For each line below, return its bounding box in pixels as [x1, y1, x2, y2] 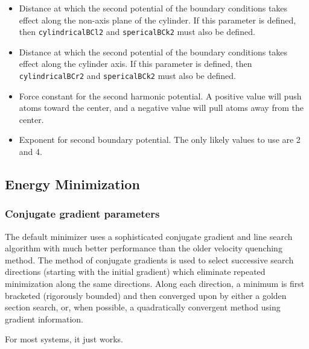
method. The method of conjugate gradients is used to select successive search [5, 253, 294, 266]
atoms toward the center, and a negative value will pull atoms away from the [19, 101, 304, 114]
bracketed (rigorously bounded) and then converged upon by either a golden [5, 289, 287, 301]
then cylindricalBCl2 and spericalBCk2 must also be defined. [19, 25, 255, 38]
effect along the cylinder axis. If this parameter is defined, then [19, 57, 252, 70]
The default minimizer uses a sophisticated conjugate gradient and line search [5, 230, 293, 242]
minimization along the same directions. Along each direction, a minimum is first [5, 277, 305, 290]
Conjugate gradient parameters [5, 206, 160, 221]
